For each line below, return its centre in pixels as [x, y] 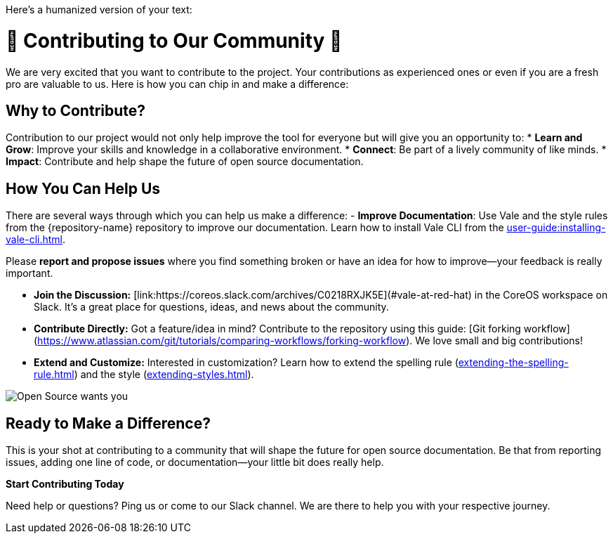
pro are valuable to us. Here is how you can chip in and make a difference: [177, 84]
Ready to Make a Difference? [108, 423]
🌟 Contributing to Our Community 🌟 [174, 40]
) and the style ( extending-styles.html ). [164, 375]
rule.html [54, 375]
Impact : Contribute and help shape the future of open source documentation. [185, 162]
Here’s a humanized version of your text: [99, 9]
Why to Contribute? [76, 110]
